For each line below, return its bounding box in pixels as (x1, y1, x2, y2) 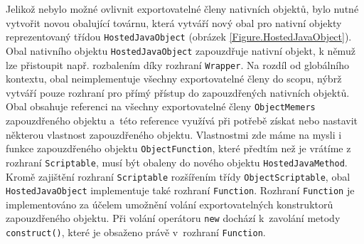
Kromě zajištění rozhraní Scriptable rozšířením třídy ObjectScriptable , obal (6, 169, 350, 184)
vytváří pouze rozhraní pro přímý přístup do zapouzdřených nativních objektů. (6, 85, 350, 100)
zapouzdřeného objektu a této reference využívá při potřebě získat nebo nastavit (6, 113, 358, 127)
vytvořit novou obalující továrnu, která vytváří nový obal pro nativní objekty (6, 15, 342, 30)
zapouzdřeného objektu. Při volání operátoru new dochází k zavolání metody (6, 211, 341, 226)
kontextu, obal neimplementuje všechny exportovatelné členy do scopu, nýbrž (6, 71, 342, 86)
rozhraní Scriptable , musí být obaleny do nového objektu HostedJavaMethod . (6, 154, 348, 169)
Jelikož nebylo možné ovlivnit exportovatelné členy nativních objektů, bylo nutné (6, 1, 359, 16)
